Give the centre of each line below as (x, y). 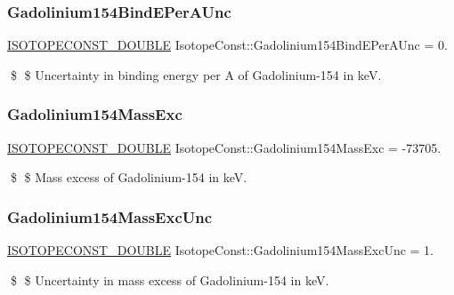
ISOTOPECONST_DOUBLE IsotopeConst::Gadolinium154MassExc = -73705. (224, 147)
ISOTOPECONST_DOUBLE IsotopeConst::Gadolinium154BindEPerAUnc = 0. (227, 45)
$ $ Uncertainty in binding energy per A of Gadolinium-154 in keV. (196, 74)
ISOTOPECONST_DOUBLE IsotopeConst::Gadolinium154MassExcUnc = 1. (220, 250)
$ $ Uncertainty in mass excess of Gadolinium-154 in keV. (170, 279)
